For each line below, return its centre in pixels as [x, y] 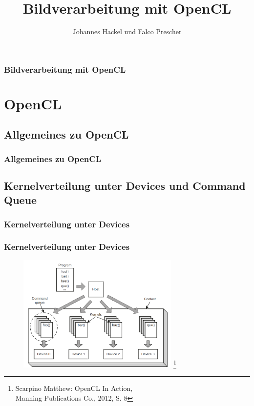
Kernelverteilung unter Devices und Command [125, 186]
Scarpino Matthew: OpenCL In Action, [74, 388]
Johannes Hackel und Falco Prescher [127, 31]
